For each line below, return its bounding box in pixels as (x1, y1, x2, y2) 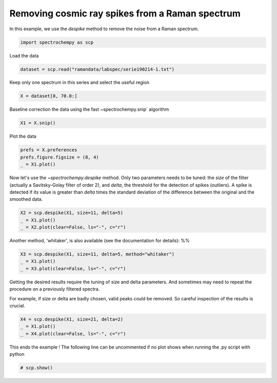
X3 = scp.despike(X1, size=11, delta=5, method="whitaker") (20, 252, 175, 257)
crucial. (9, 303, 26, 309)
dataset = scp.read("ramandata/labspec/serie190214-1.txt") (20, 66, 175, 72)
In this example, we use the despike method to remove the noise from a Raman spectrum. (9, 26, 199, 32)
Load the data (9, 52, 39, 59)
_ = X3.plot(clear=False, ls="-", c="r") (20, 265, 126, 272)
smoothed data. (9, 196, 43, 202)
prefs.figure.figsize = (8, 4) (20, 154, 100, 160)
